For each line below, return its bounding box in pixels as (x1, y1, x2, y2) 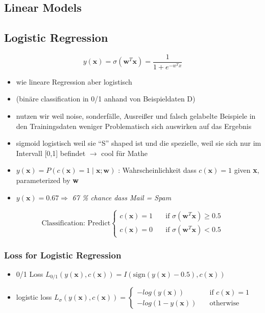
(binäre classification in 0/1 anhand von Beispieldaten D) (16, 93, 196, 104)
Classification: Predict (41, 219, 111, 227)
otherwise (209, 299, 239, 307)
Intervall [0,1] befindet (16, 147, 86, 158)
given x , (234, 165, 259, 175)
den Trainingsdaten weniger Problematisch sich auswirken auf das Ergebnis (16, 120, 252, 131)
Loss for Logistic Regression (4, 248, 122, 261)
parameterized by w (16, 174, 79, 185)
